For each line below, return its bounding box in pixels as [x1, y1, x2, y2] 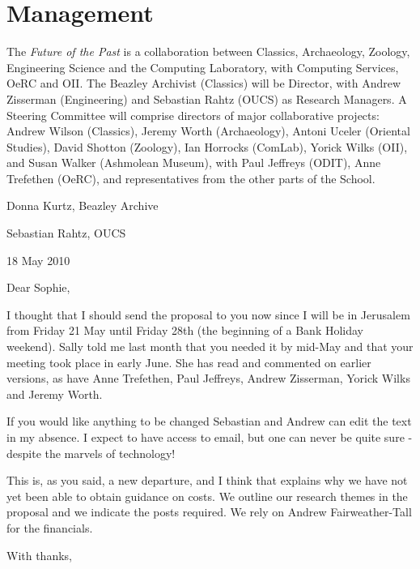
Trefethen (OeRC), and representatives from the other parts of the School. [6, 169, 375, 186]
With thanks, [6, 546, 72, 563]
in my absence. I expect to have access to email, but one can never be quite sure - [6, 429, 413, 445]
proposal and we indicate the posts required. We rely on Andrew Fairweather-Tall [6, 503, 412, 520]
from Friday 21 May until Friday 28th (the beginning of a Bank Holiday [6, 322, 363, 339]
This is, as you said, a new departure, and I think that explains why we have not [6, 472, 408, 489]
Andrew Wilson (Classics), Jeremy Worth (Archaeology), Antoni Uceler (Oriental [6, 122, 410, 139]
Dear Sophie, [6, 279, 70, 296]
